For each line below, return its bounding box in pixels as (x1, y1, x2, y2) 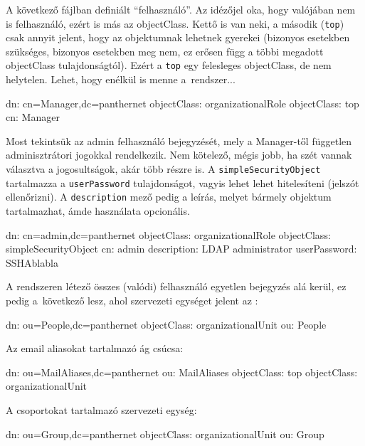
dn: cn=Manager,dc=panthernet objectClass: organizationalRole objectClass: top (6, 95, 359, 110)
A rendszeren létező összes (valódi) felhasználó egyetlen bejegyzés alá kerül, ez (6, 279, 347, 294)
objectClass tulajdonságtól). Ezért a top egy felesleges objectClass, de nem (6, 58, 332, 73)
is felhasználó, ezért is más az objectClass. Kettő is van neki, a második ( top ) (6, 16, 344, 31)
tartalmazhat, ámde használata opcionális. (6, 203, 190, 218)
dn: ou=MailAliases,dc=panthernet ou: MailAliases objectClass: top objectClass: (6, 364, 358, 379)
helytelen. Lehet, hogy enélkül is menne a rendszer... (6, 72, 236, 87)
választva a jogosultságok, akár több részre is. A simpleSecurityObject (6, 161, 321, 176)
